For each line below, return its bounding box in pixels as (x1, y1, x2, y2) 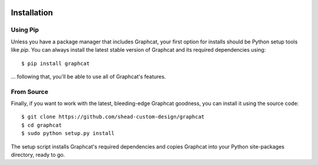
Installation (11, 8, 53, 18)
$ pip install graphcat (21, 60, 90, 67)
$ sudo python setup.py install (21, 130, 115, 137)
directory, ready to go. (11, 151, 65, 159)
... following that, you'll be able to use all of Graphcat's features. (11, 73, 166, 80)
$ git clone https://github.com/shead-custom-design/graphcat (21, 113, 205, 120)
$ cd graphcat (21, 122, 62, 129)
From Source (11, 87, 48, 96)
